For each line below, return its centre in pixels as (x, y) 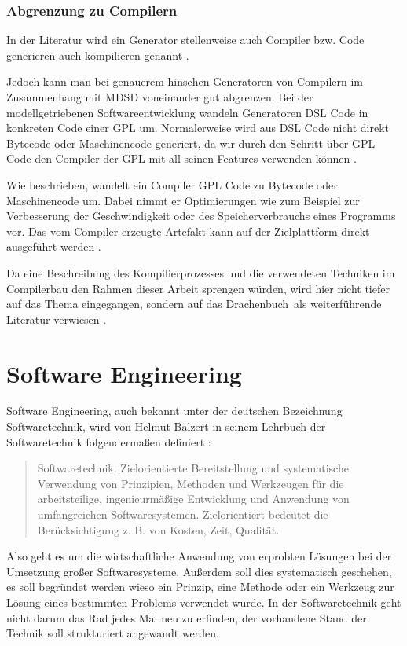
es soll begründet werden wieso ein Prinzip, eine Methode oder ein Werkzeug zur (200, 587)
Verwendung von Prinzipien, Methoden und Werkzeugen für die (191, 483)
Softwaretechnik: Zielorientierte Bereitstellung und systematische (193, 468)
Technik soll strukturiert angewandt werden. (113, 633)
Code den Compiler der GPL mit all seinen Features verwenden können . (181, 158)
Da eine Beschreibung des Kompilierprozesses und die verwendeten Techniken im (201, 272)
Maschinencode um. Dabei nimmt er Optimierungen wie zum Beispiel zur (183, 200)
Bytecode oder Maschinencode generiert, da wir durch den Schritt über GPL (191, 143)
